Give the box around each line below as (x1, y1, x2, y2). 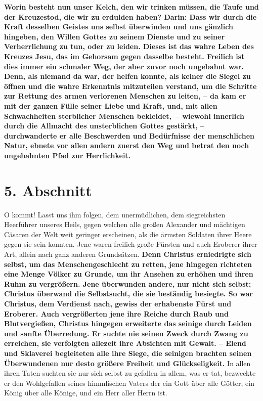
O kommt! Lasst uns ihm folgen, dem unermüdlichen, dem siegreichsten (4, 209, 226, 219)
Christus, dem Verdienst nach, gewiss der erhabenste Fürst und (4, 298, 232, 308)
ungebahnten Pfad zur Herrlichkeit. (4, 150, 131, 160)
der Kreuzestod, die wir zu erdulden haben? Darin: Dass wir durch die (4, 11, 257, 22)
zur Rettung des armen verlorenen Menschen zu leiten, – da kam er (4, 91, 246, 101)
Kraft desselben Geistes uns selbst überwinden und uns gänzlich (4, 21, 233, 32)
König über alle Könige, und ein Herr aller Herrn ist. (4, 387, 167, 398)
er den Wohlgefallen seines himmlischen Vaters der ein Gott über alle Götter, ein (4, 377, 254, 388)
